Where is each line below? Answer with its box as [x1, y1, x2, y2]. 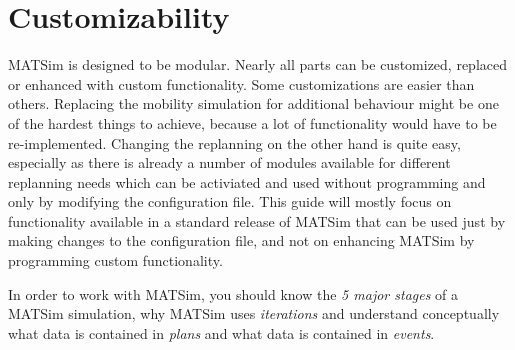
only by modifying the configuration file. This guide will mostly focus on [8, 191, 452, 212]
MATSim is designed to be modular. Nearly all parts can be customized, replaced [8, 54, 508, 75]
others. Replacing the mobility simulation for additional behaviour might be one [8, 93, 499, 114]
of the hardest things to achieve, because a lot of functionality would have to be [8, 112, 497, 133]
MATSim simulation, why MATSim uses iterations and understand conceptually [8, 303, 500, 324]
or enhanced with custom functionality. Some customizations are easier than [8, 73, 475, 94]
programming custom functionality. [8, 250, 223, 271]
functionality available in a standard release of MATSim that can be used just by [8, 210, 506, 231]
